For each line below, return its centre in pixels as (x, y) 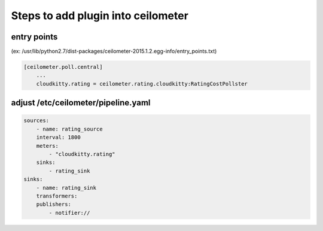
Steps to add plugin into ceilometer (100, 16)
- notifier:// (69, 213)
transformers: (57, 196)
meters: (48, 146)
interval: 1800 (58, 137)
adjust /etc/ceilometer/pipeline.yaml (81, 103)
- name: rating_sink (66, 188)
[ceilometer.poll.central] (63, 67)
